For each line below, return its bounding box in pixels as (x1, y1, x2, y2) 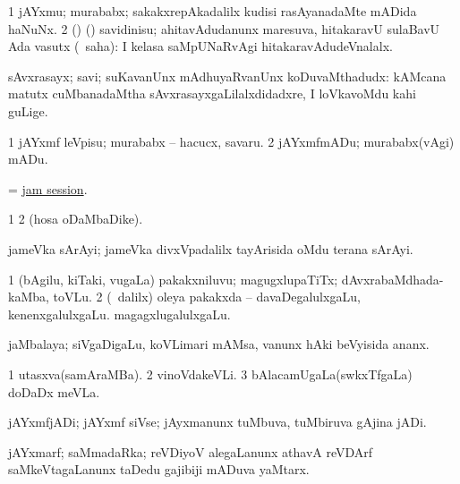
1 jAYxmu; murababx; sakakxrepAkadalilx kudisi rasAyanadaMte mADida (8, 2, 417, 20)
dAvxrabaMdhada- (341, 269, 444, 288)
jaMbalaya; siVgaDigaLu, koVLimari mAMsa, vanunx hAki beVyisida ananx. (8, 335, 430, 353)
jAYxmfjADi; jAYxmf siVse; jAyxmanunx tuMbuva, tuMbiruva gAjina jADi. (8, 412, 427, 431)
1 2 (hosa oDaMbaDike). (8, 209, 143, 228)
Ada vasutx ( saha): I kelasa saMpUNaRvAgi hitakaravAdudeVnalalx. (8, 37, 393, 55)
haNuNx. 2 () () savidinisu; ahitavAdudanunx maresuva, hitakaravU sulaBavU (8, 19, 440, 38)
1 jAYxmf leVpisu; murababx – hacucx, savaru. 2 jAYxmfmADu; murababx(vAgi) (8, 132, 455, 150)
